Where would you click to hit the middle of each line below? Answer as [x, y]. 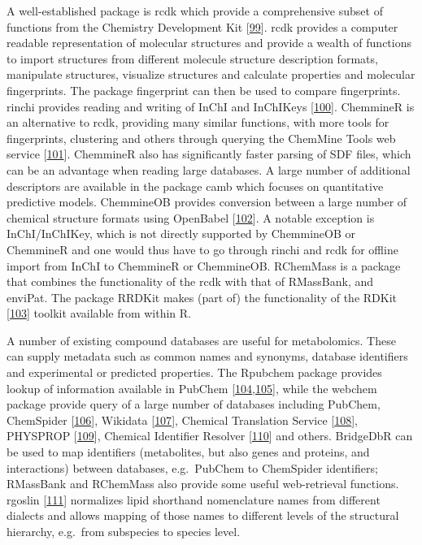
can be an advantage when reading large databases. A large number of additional [209, 169]
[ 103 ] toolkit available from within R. [99, 313]
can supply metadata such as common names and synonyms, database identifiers [207, 356]
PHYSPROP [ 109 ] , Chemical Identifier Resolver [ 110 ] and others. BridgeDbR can [210, 436]
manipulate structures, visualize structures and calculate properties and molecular [211, 74]
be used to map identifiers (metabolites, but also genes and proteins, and [188, 452]
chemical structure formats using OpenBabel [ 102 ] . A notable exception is [191, 217]
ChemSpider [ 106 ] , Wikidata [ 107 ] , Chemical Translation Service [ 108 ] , [183, 420]
